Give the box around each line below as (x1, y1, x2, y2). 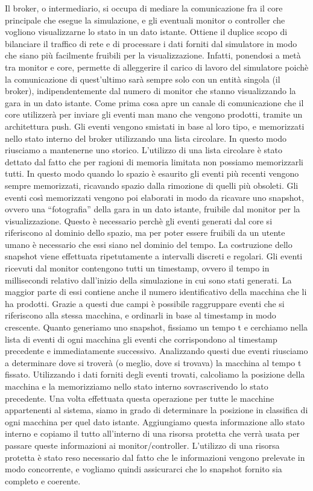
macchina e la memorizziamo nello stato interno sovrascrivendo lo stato (5, 380, 268, 392)
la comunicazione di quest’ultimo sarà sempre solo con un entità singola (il (5, 72, 280, 85)
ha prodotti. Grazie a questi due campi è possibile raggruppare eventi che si (5, 297, 285, 309)
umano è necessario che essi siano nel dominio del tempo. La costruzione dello (5, 238, 292, 250)
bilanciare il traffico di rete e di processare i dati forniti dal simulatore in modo (5, 37, 297, 49)
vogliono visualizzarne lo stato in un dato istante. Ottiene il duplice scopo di (5, 25, 288, 38)
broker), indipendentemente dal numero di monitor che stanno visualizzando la (5, 84, 296, 97)
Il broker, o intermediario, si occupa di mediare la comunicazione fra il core (5, 2, 283, 14)
